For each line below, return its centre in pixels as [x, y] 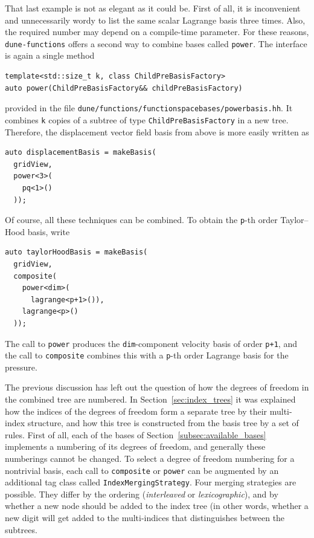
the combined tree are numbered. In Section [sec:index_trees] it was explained [150, 399]
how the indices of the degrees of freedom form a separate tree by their [136, 411]
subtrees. [21, 529]
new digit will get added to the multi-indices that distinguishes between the [145, 518]
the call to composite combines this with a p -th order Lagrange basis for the [147, 355]
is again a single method [50, 55]
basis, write [49, 231]
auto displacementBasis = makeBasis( [81, 153]
